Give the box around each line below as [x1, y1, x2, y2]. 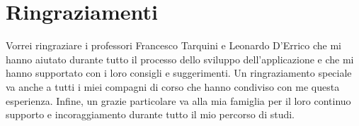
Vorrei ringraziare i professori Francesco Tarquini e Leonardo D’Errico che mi [6, 38, 341, 53]
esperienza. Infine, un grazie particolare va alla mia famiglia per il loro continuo [6, 93, 351, 108]
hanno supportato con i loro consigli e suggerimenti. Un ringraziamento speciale [6, 65, 352, 80]
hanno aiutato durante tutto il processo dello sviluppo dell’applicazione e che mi [6, 51, 354, 66]
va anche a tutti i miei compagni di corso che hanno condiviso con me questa [6, 79, 340, 94]
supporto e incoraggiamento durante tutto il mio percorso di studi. [6, 107, 295, 122]
